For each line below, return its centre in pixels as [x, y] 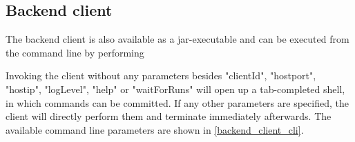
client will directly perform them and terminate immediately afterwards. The [169, 116]
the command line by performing [75, 52]
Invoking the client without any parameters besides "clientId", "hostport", [161, 75]
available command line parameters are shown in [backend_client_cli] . [155, 129]
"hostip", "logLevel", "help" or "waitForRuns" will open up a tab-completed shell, [175, 89]
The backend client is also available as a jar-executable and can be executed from [177, 39]
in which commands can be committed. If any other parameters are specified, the [177, 102]
